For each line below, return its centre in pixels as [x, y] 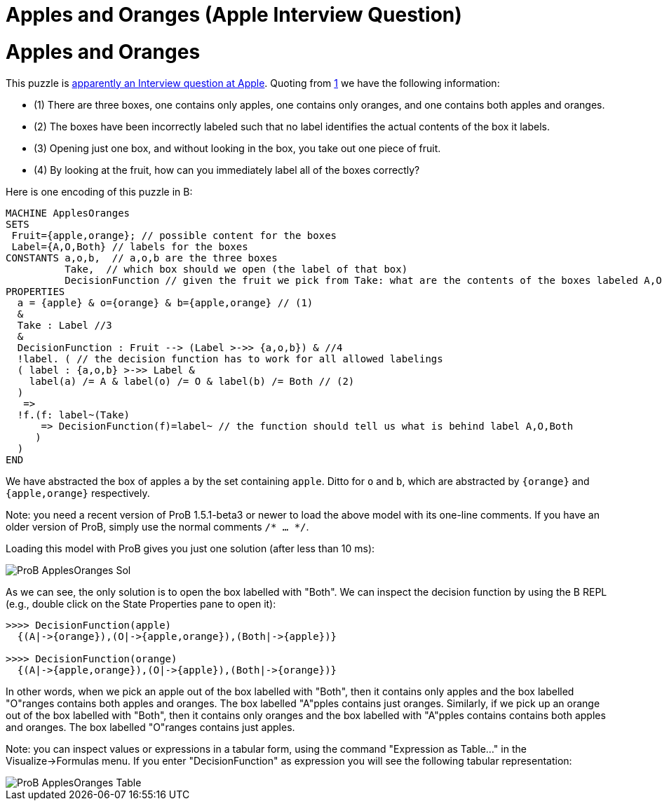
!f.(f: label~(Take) [74, 415]
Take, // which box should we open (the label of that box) [236, 269]
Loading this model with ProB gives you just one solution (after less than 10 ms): [190, 548]
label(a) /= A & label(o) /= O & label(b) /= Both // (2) [192, 381]
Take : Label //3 [65, 325]
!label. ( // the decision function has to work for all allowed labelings [230, 358]
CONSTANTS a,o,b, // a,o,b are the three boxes [142, 258]
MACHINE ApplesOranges [68, 213]
